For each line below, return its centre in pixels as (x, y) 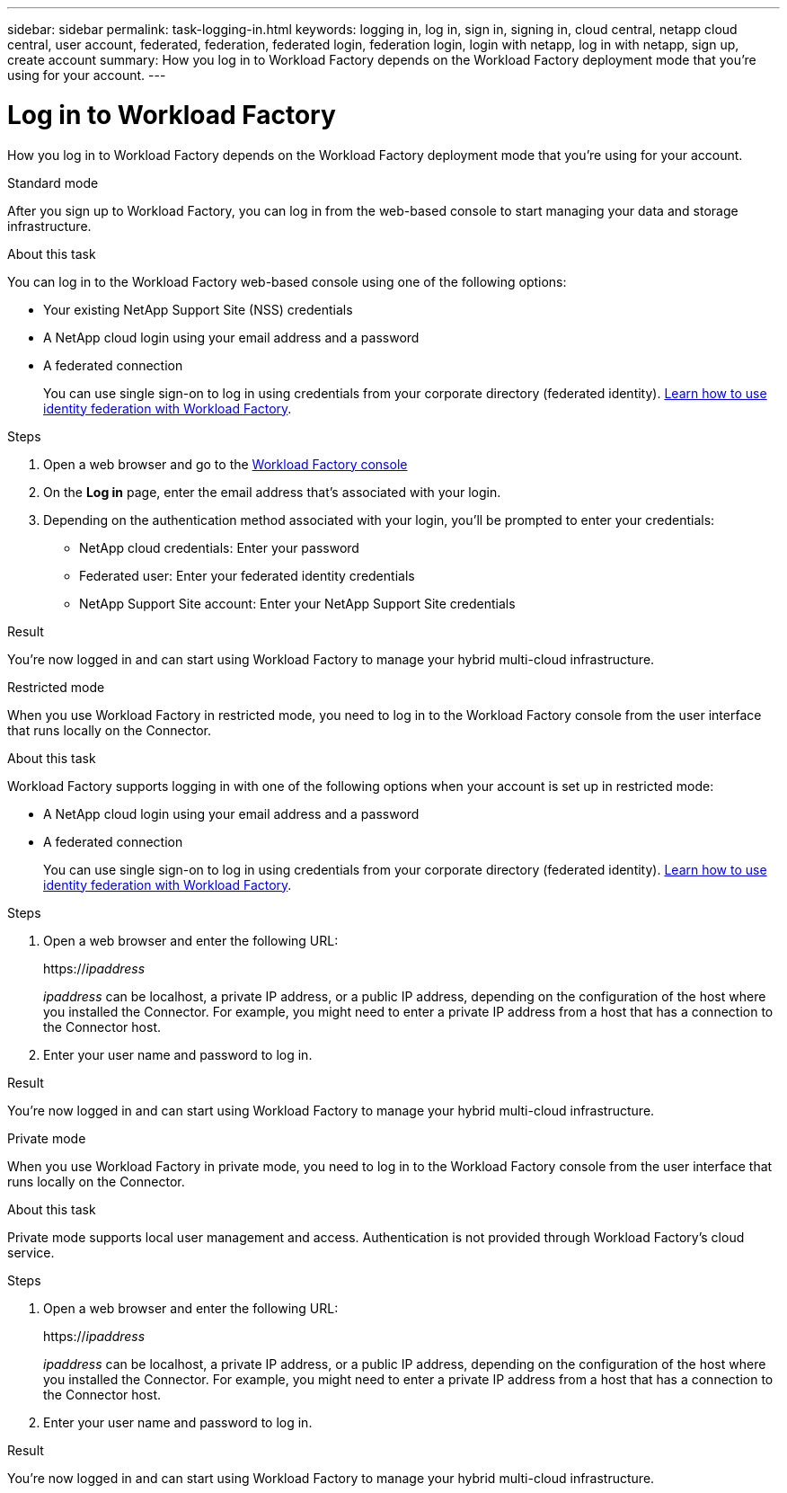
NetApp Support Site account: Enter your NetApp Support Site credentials (297, 603)
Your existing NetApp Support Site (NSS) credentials (198, 309)
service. (31, 1252)
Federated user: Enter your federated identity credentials (247, 575)
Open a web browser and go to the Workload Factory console (225, 464)
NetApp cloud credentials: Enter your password (219, 547)
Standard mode (53, 182)
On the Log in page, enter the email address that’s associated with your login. (272, 492)
